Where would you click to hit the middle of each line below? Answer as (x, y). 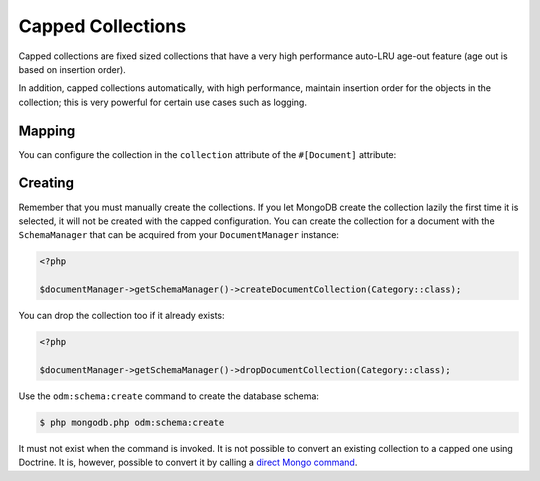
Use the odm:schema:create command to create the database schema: (169, 396)
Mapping (47, 130)
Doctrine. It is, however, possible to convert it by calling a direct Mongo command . (188, 462)
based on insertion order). (72, 69)
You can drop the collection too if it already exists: (121, 316)
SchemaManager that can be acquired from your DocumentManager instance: (179, 235)
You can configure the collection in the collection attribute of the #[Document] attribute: (207, 154)
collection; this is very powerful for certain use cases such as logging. (162, 102)
